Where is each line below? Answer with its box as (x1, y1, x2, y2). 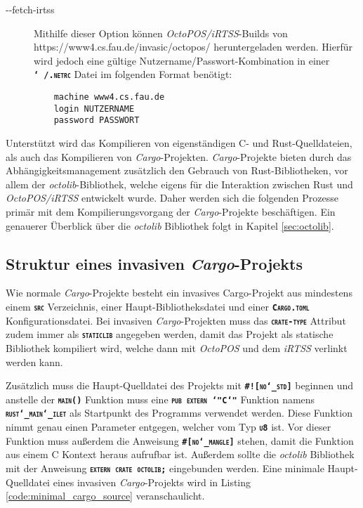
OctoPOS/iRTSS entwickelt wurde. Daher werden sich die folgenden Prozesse (6, 190, 338, 205)
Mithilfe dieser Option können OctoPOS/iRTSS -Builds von (34, 25, 288, 40)
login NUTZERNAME (53, 103, 135, 114)
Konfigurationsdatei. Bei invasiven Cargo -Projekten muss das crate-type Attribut (6, 313, 346, 327)
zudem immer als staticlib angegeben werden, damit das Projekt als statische (6, 327, 334, 341)
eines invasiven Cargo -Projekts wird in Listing (53, 474, 251, 489)
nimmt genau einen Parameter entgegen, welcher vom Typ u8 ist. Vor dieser (6, 419, 331, 434)
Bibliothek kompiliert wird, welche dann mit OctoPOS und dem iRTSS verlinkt (6, 340, 348, 355)
